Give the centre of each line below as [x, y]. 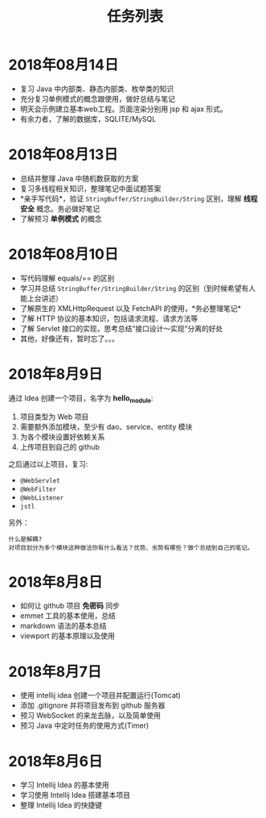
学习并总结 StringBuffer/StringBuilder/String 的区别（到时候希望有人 [137, 288]
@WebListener [42, 498]
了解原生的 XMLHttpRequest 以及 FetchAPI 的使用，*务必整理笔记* [130, 308]
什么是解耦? [25, 539]
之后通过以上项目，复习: [48, 463]
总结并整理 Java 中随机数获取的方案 [79, 178]
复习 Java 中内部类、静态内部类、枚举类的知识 [97, 89]
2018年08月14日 [63, 65]
